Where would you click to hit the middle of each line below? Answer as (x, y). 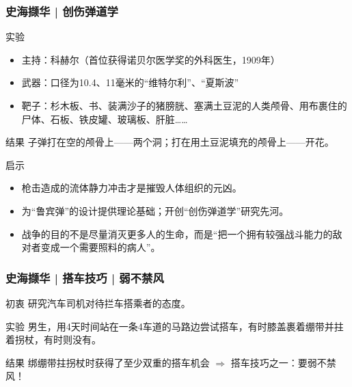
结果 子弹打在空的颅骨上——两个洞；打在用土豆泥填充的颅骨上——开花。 (170, 142)
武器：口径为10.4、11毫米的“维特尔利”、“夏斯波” (130, 82)
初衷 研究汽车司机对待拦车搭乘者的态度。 (98, 303)
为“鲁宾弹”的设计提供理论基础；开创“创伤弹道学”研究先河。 (155, 210)
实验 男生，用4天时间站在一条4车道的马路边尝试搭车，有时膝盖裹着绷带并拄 (175, 326)
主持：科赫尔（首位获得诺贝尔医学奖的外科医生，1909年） (151, 59)
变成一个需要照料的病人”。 (100, 247)
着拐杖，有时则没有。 (53, 339)
